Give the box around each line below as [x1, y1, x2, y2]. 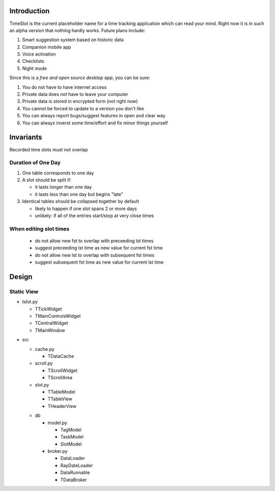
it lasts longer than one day [35, 184, 92, 190]
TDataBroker [60, 477, 87, 483]
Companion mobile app [22, 44, 71, 50]
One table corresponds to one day [22, 170, 94, 176]
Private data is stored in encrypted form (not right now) [22, 98, 138, 105]
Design [9, 272, 33, 281]
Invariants [9, 133, 43, 142]
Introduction [9, 7, 50, 15]
